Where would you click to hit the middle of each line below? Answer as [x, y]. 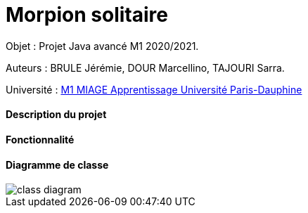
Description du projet [56, 115]
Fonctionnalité [40, 139]
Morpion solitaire [87, 15]
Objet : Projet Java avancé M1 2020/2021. [102, 46]
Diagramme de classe [57, 164]
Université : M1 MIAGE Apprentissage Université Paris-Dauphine [154, 89]
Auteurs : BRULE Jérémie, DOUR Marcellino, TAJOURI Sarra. [145, 67]
